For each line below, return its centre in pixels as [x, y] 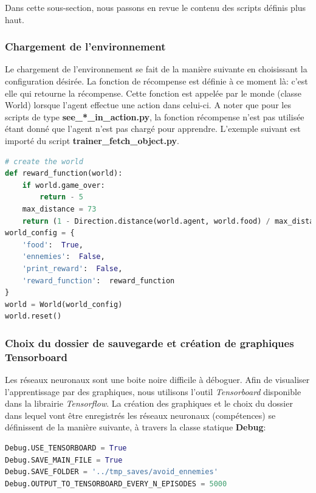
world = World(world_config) [64, 304]
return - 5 [61, 197]
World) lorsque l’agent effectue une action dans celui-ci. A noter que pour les [148, 105]
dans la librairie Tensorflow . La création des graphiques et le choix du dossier [149, 403]
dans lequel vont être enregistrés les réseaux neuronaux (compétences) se [140, 415]
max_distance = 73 [59, 209]
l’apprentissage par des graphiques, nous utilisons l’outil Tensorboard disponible [153, 391]
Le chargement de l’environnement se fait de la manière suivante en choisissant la [156, 69]
